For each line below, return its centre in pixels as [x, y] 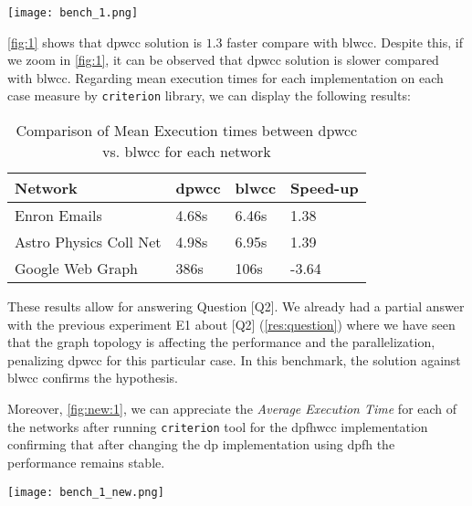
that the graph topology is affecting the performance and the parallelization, [221, 342]
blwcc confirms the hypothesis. [93, 378]
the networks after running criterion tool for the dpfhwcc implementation [218, 426]
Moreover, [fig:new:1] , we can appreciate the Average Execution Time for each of [232, 409]
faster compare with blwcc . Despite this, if [345, 42]
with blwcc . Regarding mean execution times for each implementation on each [226, 77]
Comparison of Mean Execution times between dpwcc [187, 131]
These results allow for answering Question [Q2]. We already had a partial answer [236, 306]
